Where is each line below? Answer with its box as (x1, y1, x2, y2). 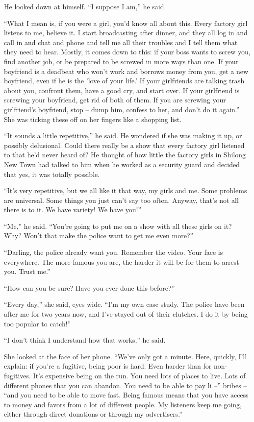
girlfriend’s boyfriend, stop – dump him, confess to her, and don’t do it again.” (4, 104, 240, 114)
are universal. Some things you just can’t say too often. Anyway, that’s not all (4, 195, 239, 205)
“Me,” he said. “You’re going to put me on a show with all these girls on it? (4, 221, 232, 231)
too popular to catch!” (4, 318, 71, 328)
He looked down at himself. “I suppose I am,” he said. (4, 1, 166, 11)
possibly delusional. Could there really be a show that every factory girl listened (4, 140, 245, 150)
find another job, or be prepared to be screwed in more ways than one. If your (4, 56, 239, 66)
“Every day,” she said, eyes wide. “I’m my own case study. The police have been (4, 299, 245, 309)
